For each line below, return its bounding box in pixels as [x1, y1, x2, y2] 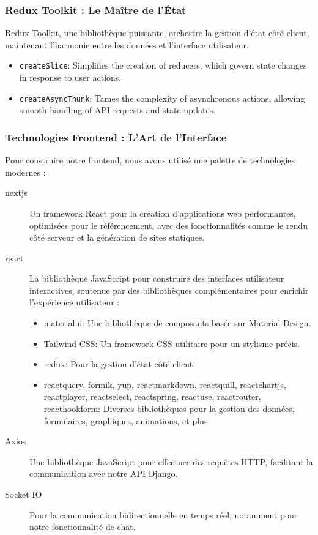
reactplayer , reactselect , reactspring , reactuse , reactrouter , [43, 390, 261, 403]
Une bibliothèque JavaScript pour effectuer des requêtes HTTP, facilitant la [29, 455, 313, 468]
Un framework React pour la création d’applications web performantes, [29, 206, 296, 219]
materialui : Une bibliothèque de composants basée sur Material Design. [43, 316, 311, 329]
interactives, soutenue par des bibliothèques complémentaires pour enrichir [29, 283, 309, 296]
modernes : [5, 165, 46, 178]
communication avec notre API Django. [29, 467, 178, 480]
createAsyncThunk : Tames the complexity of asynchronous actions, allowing [19, 91, 305, 104]
